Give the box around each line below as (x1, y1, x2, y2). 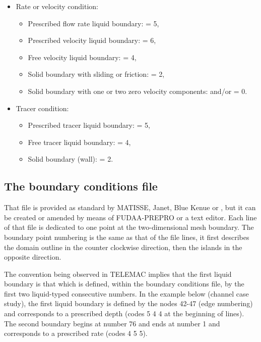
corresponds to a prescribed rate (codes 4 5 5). (4, 328, 148, 338)
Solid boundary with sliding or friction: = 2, (28, 69, 165, 79)
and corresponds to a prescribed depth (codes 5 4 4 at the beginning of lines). (4, 308, 244, 319)
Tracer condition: (16, 103, 69, 113)
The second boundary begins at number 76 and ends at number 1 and (4, 318, 220, 328)
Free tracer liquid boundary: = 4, (28, 136, 131, 147)
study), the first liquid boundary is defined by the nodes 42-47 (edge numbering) (4, 298, 253, 309)
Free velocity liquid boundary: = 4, (28, 52, 137, 62)
